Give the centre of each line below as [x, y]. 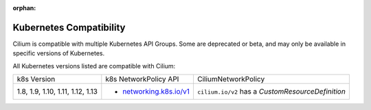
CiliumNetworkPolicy [231, 79]
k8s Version [36, 79]
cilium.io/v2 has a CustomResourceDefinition [271, 92]
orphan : [24, 8]
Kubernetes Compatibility [69, 27]
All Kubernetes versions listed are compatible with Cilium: [94, 66]
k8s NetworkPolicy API [142, 79]
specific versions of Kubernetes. [59, 53]
